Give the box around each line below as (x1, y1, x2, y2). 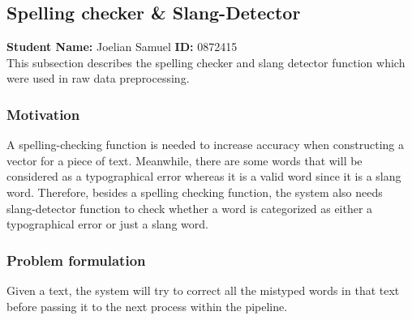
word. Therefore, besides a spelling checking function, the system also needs (6, 183, 383, 200)
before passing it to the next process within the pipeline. (6, 297, 288, 314)
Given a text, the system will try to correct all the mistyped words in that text (6, 281, 400, 298)
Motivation (6, 104, 80, 124)
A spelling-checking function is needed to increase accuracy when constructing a (6, 136, 405, 153)
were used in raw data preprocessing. (6, 70, 190, 87)
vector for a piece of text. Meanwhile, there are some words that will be (6, 151, 363, 169)
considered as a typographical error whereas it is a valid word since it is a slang (6, 168, 401, 185)
